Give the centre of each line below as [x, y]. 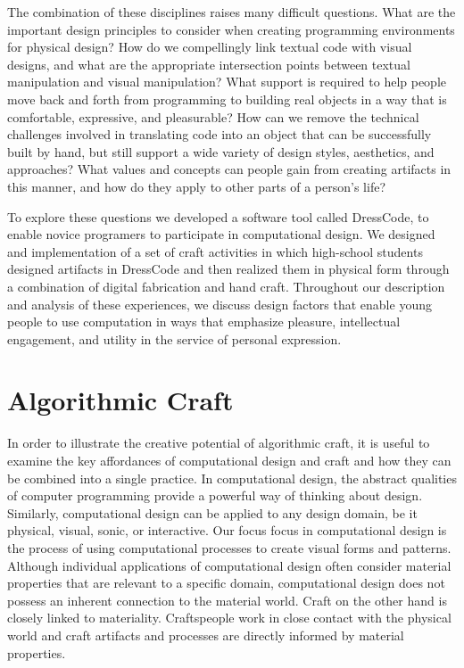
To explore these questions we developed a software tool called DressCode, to [218, 216]
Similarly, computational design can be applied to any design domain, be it [212, 512]
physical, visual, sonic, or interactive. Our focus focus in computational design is [227, 530]
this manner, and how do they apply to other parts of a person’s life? [196, 186]
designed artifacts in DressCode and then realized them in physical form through [228, 269]
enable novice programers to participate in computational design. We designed [221, 234]
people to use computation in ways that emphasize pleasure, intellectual [204, 322]
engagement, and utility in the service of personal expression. [174, 338]
